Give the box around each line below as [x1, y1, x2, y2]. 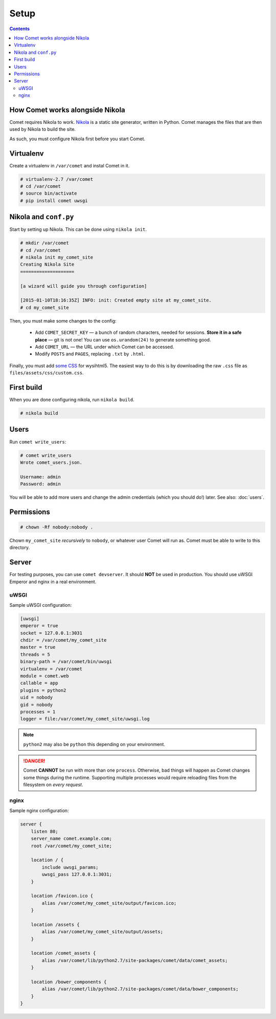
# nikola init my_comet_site [20, 254, 94, 261]
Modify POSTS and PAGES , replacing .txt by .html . [35, 351, 146, 357]
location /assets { [31, 922, 80, 927]
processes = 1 [20, 709, 56, 714]
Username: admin [20, 474, 61, 480]
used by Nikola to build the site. [9, 126, 76, 133]
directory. [9, 544, 30, 550]
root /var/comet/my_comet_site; [31, 843, 112, 848]
